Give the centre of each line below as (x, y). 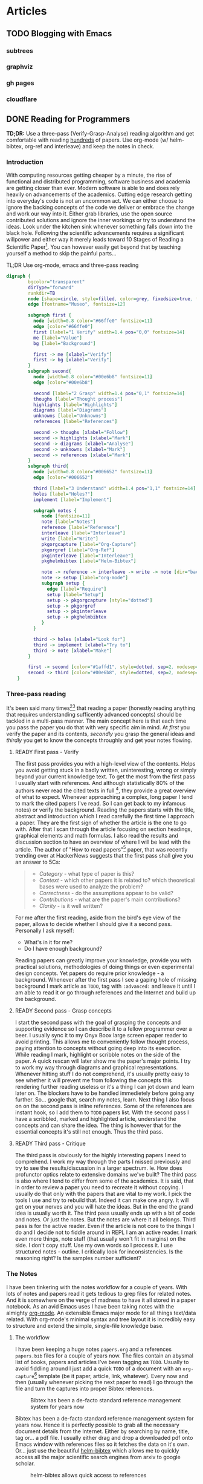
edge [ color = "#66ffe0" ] (63, 327)
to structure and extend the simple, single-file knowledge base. (85, 1325)
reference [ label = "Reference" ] (81, 528)
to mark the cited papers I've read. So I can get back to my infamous (100, 803)
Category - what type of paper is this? (87, 874)
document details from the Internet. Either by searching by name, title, (102, 1431)
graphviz (20, 67)
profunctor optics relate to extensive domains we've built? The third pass (106, 1175)
